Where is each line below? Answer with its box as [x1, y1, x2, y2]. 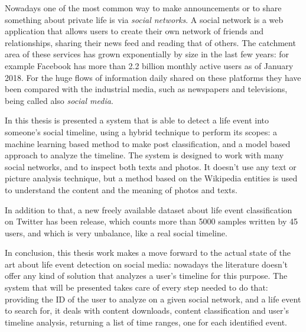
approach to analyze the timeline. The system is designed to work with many [5, 149, 284, 161]
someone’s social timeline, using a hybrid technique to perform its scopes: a [5, 125, 278, 138]
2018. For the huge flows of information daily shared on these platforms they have [5, 71, 301, 83]
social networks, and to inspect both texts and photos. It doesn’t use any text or [5, 160, 297, 172]
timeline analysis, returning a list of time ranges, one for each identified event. [5, 315, 288, 328]
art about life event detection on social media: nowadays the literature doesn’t [5, 258, 288, 270]
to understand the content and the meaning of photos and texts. [5, 183, 237, 196]
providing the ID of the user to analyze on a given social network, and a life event [5, 292, 301, 305]
